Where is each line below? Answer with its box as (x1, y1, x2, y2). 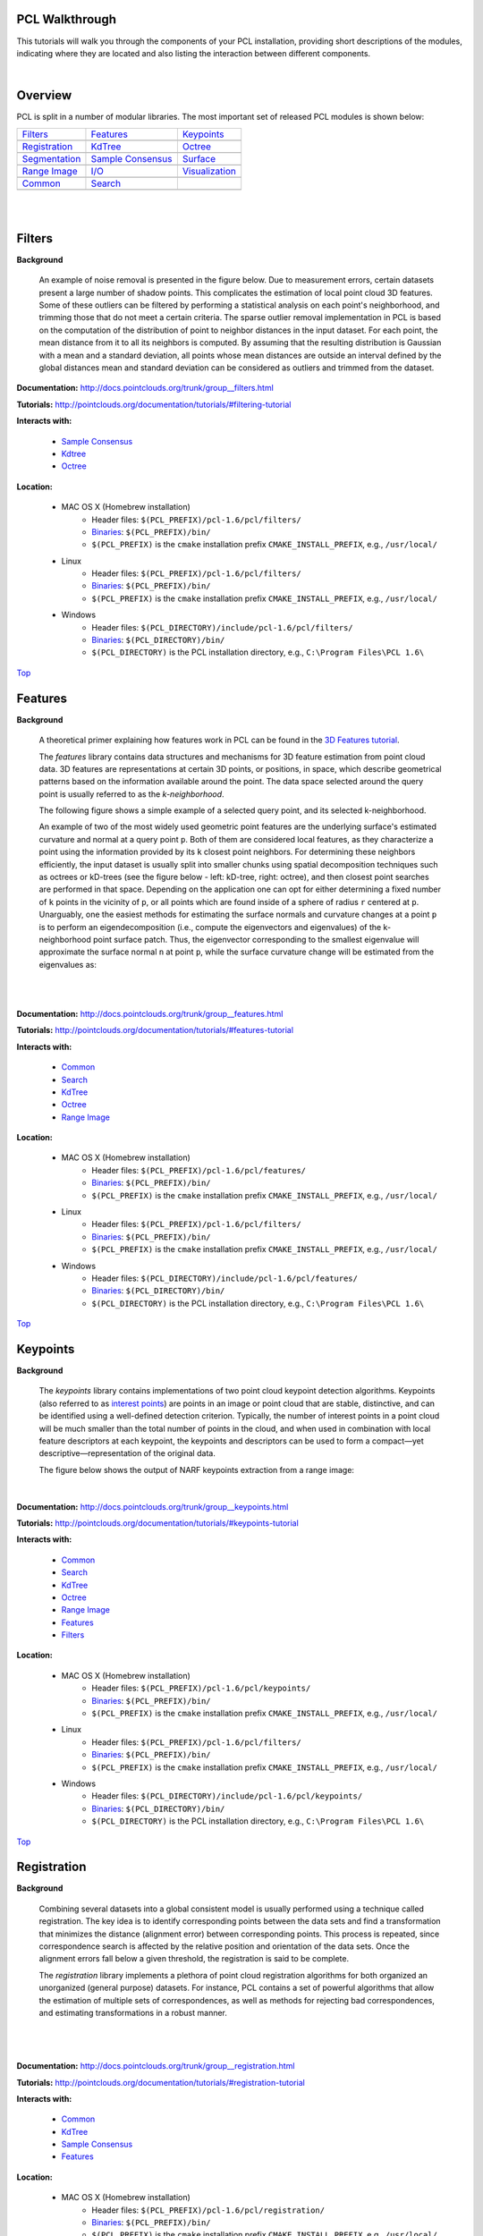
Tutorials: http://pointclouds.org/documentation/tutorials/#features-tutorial (16, 1025, 294, 1036)
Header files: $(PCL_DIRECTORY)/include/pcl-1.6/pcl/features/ (91, 1273, 358, 1283)
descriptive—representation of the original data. (38, 1448, 216, 1459)
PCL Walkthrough (16, 12, 116, 27)
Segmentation (21, 152, 81, 165)
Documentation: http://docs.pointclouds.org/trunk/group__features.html (16, 1008, 284, 1019)
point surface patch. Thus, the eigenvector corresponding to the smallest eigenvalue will (92, 934, 419, 944)
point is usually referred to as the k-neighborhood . (38, 788, 225, 800)
